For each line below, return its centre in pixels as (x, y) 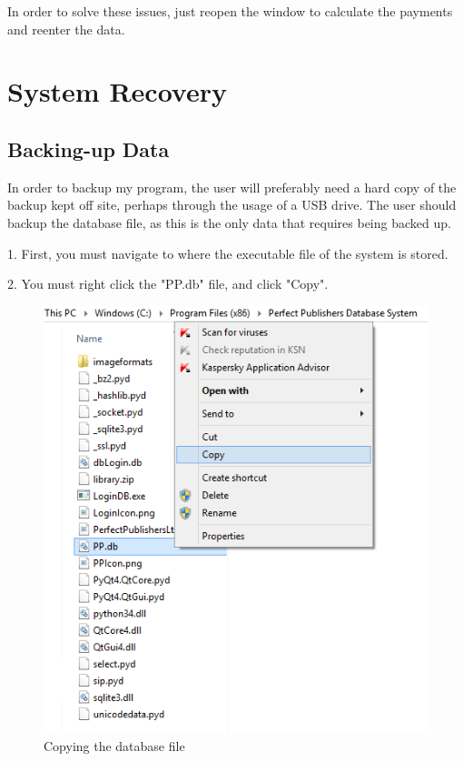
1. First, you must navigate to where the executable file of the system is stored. (228, 253)
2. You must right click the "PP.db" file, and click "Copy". (168, 284)
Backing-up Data (89, 148)
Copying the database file (114, 746)
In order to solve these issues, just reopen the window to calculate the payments (230, 11)
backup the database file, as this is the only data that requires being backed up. (229, 222)
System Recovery (117, 91)
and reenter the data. (66, 29)
